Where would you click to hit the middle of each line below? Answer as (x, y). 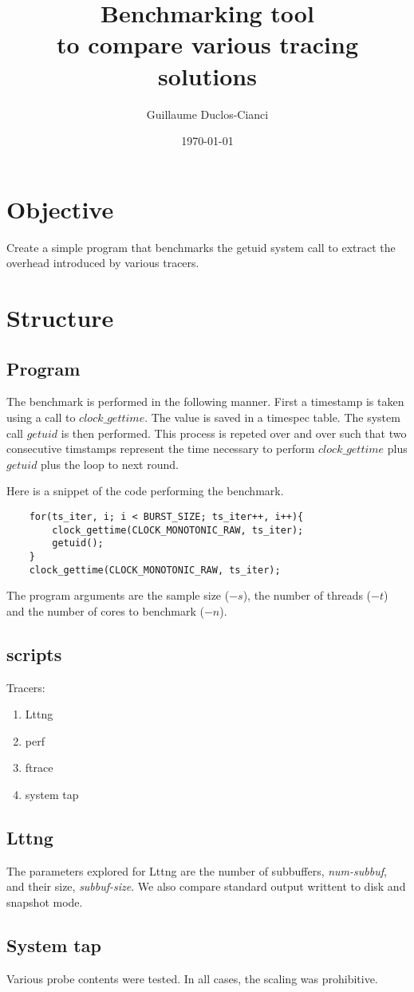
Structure (60, 317)
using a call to (41, 417)
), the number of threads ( (307, 595)
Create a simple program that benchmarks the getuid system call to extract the (201, 247)
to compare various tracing (207, 44)
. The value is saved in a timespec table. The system (272, 417)
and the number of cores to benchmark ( (105, 610)
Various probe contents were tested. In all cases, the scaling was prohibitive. (192, 978)
